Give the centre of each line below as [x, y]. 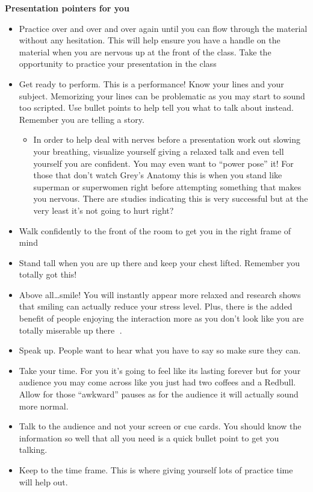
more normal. [44, 406]
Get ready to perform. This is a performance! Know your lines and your [151, 83]
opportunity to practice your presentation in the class [118, 64]
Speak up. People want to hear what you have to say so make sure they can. [160, 350]
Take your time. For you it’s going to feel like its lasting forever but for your [160, 370]
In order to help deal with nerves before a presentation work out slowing [167, 139]
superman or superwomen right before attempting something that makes [167, 186]
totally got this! [48, 274]
